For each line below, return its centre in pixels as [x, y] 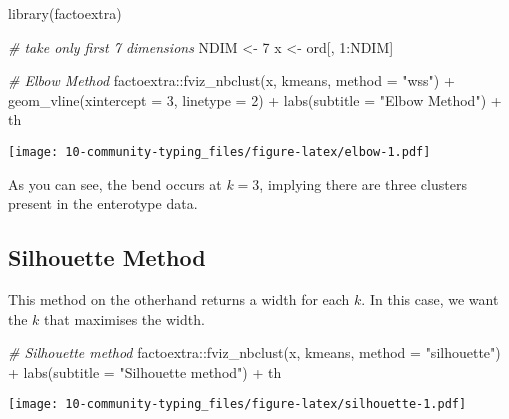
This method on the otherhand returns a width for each [179, 299]
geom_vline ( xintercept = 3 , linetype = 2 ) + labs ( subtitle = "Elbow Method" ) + [255, 99]
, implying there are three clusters [363, 183]
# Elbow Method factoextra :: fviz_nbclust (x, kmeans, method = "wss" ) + [231, 80]
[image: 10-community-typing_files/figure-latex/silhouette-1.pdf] [237, 404]
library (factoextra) [65, 13]
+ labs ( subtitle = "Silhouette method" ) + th [145, 371]
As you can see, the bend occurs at [115, 183]
